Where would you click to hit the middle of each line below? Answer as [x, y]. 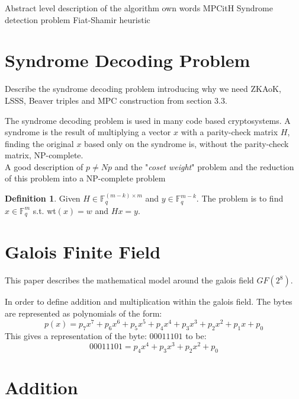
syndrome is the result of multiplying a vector [88, 132]
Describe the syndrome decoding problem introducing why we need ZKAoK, [143, 89]
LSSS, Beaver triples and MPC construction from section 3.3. [116, 100]
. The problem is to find [240, 198]
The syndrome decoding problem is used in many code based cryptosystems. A [148, 120]
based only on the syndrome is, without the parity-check [187, 143]
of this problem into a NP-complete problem [85, 178]
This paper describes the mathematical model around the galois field [129, 280]
